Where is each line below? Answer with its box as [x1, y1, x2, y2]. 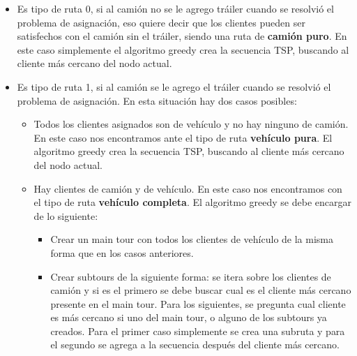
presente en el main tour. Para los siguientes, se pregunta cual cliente [50, 296, 346, 311]
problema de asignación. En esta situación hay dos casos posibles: [17, 93, 297, 107]
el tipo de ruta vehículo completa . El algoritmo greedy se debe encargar [33, 195, 351, 209]
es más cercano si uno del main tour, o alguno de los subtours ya [50, 310, 327, 325]
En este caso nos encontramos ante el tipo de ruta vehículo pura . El [33, 130, 333, 144]
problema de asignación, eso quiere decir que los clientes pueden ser [17, 15, 305, 29]
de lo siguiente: [33, 208, 98, 223]
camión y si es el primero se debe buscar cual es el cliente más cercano [50, 283, 351, 297]
